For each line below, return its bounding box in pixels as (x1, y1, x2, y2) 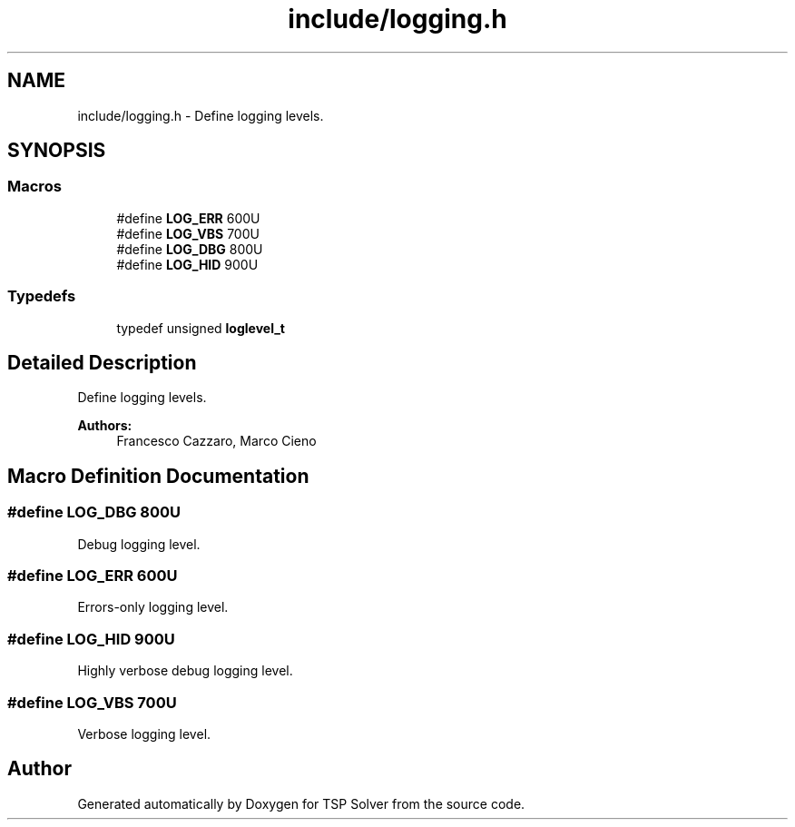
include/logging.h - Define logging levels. (77, 107, 324, 123)
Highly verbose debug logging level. (77, 663, 293, 679)
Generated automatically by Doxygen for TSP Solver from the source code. (77, 795, 525, 812)
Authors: (77, 418, 132, 434)
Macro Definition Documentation (7, 464, 309, 487)
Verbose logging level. (77, 725, 211, 742)
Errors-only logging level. (77, 599, 229, 615)
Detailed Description (7, 350, 197, 374)
